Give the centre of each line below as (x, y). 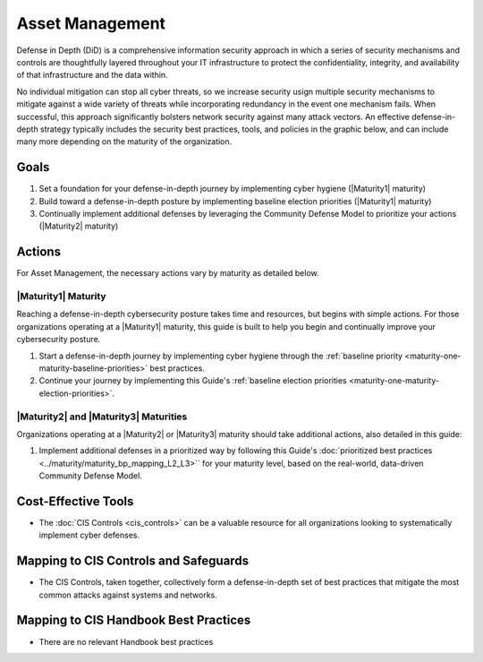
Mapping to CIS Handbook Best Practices (134, 620)
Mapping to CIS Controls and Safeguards (133, 561)
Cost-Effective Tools (75, 501)
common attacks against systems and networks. (128, 595)
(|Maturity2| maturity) (79, 226)
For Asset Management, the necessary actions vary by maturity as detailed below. (168, 273)
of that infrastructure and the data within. (93, 75)
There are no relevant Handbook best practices (126, 641)
